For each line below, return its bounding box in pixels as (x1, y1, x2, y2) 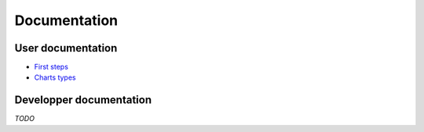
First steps (34, 62, 68, 72)
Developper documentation (14, 94, 152, 107)
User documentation (14, 41, 118, 55)
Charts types (34, 73, 76, 82)
